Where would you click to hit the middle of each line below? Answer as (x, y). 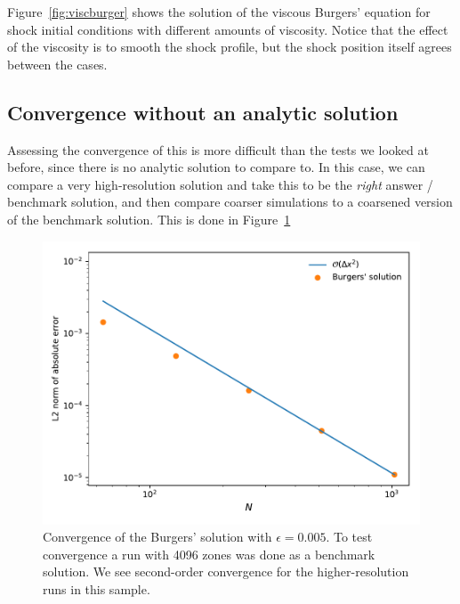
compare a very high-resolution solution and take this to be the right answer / (220, 184)
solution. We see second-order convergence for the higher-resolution (226, 571)
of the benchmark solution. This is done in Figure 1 (149, 219)
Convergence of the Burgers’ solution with (157, 537)
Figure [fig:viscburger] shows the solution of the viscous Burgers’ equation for (219, 12)
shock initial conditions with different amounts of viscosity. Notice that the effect (228, 29)
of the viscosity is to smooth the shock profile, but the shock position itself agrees (230, 47)
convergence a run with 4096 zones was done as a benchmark (209, 554)
